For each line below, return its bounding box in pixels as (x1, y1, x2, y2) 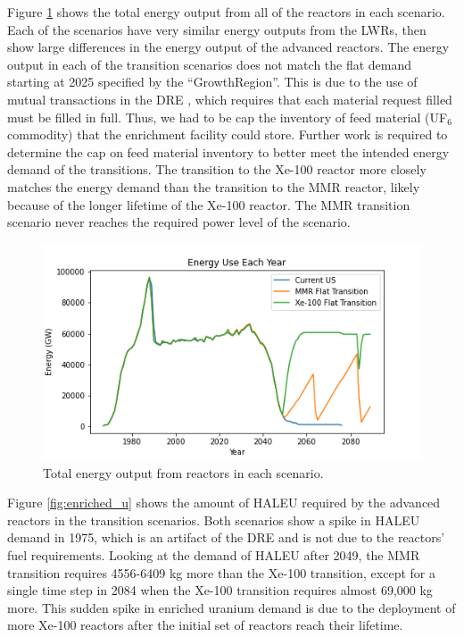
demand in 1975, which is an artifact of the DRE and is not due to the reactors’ (7, 528, 445, 547)
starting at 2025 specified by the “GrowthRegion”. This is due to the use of (7, 72, 418, 91)
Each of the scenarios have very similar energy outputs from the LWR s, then (7, 20, 427, 38)
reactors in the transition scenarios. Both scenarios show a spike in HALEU (7, 510, 420, 529)
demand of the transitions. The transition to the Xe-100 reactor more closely (7, 160, 427, 179)
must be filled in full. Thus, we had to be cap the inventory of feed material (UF (7, 107, 448, 126)
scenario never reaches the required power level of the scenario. (7, 213, 351, 231)
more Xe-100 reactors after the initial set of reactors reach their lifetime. (7, 616, 403, 634)
